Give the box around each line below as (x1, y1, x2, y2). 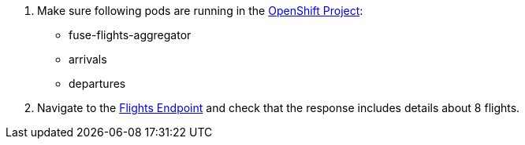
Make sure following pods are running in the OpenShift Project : (37, 4, 363, 17)
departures (69, 77, 126, 90)
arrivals (69, 53, 107, 66)
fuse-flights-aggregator (69, 28, 192, 42)
